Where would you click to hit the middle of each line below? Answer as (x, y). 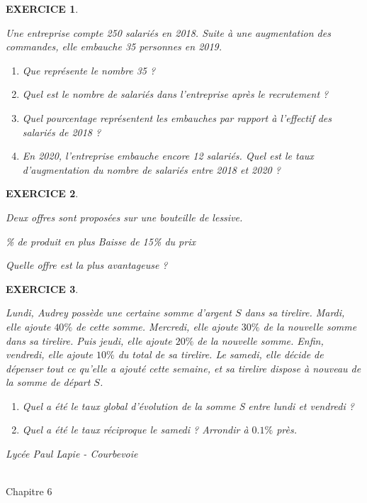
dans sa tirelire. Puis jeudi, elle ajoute (89, 340)
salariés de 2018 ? (62, 132)
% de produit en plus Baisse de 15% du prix (101, 241)
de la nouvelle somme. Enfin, (260, 340)
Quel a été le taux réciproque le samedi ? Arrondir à (135, 430)
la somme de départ (48, 382)
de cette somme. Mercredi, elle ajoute (157, 326)
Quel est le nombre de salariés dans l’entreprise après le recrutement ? (175, 94)
